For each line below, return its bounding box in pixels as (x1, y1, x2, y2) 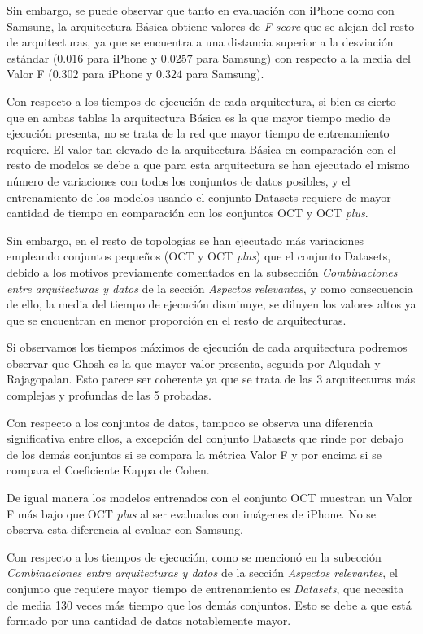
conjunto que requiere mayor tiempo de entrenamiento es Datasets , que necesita (7, 580, 404, 597)
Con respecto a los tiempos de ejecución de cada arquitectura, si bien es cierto (7, 92, 396, 109)
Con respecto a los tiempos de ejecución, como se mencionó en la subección (7, 548, 382, 565)
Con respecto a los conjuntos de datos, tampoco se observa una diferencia (7, 413, 373, 431)
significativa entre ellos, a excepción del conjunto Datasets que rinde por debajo (7, 430, 403, 447)
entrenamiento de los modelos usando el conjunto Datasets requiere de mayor (7, 188, 391, 205)
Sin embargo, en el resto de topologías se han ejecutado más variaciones (7, 231, 364, 248)
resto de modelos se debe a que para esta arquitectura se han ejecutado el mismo (7, 156, 410, 173)
